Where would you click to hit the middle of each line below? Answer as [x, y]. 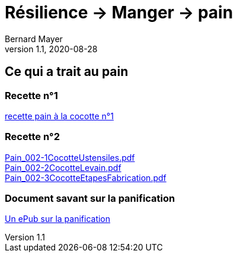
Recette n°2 [32, 137]
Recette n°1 [31, 95]
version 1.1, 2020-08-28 [51, 49]
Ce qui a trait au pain [67, 72]
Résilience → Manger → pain [119, 12]
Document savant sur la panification [90, 199]
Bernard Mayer [34, 39]
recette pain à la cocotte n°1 [59, 116]
